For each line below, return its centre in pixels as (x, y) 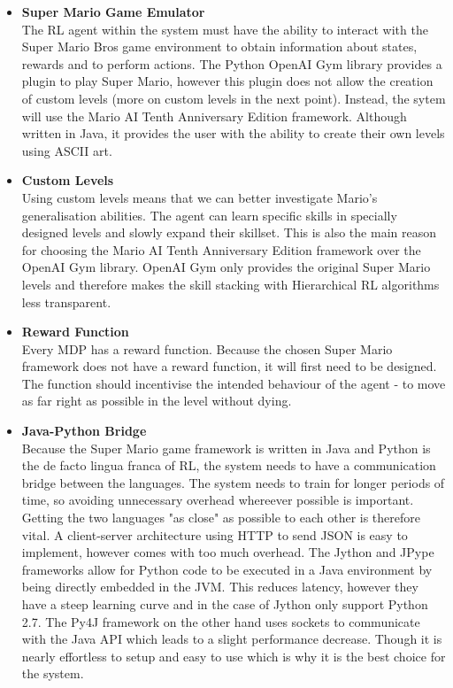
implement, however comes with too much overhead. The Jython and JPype (228, 552)
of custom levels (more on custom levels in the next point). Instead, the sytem (234, 98)
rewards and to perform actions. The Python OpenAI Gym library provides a (232, 63)
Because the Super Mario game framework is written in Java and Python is (226, 448)
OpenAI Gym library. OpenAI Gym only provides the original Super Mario (226, 267)
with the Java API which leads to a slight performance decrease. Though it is (232, 639)
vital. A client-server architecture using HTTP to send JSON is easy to (215, 534)
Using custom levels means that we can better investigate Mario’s (200, 197)
